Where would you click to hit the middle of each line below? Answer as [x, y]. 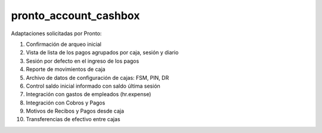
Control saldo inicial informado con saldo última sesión [93, 86]
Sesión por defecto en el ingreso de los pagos [83, 61]
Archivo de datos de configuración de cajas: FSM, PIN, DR [97, 78]
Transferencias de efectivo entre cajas [73, 119]
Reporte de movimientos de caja [66, 69]
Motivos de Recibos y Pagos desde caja [75, 111]
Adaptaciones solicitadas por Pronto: [56, 33]
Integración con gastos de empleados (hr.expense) [89, 94]
